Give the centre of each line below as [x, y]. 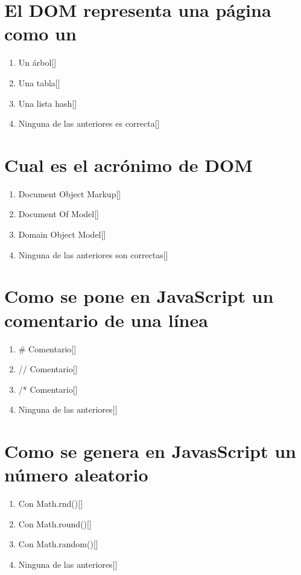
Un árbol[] [37, 62]
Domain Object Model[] [62, 234]
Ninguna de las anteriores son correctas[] [93, 254]
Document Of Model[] [59, 214]
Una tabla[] [39, 82]
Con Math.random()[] [58, 544]
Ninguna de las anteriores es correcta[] [89, 123]
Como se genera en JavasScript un [150, 451]
